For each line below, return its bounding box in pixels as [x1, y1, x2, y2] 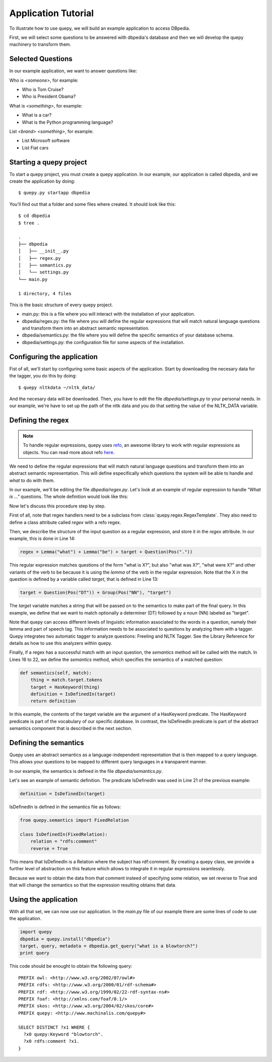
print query [20, 950, 50, 956]
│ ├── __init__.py [18, 248, 69, 254]
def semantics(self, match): [20, 670, 92, 676]
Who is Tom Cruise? [22, 86, 64, 93]
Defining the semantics [9, 739, 84, 747]
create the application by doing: [9, 178, 76, 184]
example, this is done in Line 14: [9, 535, 76, 542]
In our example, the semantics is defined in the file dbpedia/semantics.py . [9, 768, 163, 774]
